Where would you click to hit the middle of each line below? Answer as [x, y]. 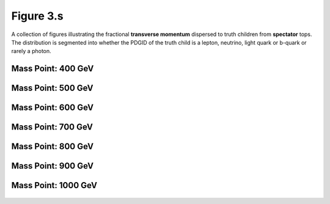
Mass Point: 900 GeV [53, 166]
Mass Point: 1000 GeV [54, 185]
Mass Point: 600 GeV [53, 108]
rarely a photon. [31, 51]
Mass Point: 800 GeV [53, 147]
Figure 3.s [37, 16]
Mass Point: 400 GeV [53, 69]
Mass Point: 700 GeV [52, 127]
